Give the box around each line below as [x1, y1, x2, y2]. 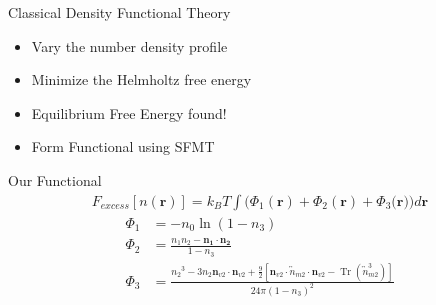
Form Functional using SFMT [31, 136, 215, 157]
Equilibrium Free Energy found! [31, 102, 227, 123]
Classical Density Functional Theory [8, 2, 231, 22]
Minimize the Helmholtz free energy [31, 69, 252, 90]
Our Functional [8, 169, 102, 190]
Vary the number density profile [31, 35, 228, 56]
